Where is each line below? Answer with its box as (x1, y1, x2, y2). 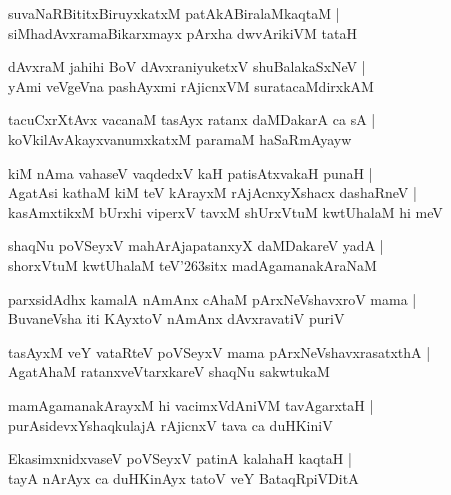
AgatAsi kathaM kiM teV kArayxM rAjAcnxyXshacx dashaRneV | (8, 182, 417, 203)
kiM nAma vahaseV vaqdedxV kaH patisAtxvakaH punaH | (8, 162, 373, 183)
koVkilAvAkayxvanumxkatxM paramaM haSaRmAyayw (8, 128, 352, 149)
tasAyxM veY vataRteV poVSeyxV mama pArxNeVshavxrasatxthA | (8, 341, 431, 362)
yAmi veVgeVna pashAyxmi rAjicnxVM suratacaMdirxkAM (8, 75, 374, 96)
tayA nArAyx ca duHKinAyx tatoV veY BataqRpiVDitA (8, 467, 359, 488)
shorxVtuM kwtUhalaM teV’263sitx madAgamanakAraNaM (8, 254, 377, 275)
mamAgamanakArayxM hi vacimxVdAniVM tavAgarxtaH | (8, 394, 374, 415)
